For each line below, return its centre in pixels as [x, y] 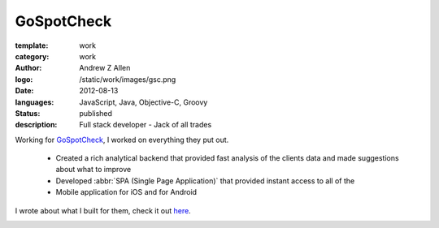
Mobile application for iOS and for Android [126, 192]
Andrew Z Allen [105, 68]
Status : [28, 113]
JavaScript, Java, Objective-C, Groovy [143, 102]
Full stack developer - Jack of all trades [146, 125]
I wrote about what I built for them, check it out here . [103, 210]
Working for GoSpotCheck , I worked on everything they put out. [122, 140]
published [96, 113]
